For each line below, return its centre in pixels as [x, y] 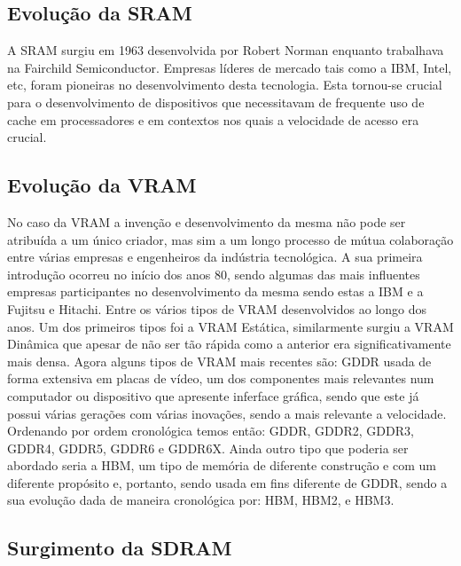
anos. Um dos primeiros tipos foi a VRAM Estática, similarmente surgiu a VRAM [230, 326]
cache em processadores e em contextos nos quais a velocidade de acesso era [213, 119]
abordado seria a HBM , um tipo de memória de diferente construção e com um [222, 465]
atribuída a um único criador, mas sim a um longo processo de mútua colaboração [230, 239]
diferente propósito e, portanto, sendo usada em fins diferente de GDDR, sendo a [227, 482]
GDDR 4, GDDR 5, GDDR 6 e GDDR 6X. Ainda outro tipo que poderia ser [208, 448]
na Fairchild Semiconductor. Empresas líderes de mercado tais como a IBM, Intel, [230, 67]
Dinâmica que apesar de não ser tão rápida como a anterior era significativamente [229, 344]
